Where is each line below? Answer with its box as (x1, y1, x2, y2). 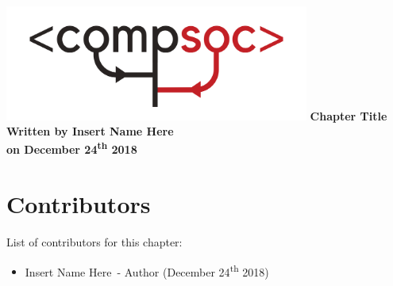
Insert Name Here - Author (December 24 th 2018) (25, 261, 269, 280)
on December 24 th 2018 (6, 139, 137, 158)
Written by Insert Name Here (6, 123, 174, 139)
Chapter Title (310, 107, 387, 124)
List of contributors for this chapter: (6, 234, 183, 250)
